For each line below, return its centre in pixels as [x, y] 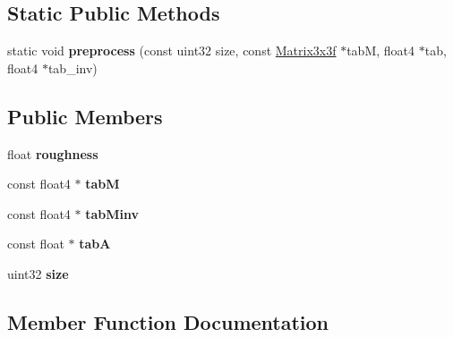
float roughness [53, 153]
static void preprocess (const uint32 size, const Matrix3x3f [172, 51]
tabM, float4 [381, 51]
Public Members [85, 116]
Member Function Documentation [168, 321]
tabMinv [112, 213]
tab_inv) [73, 67]
